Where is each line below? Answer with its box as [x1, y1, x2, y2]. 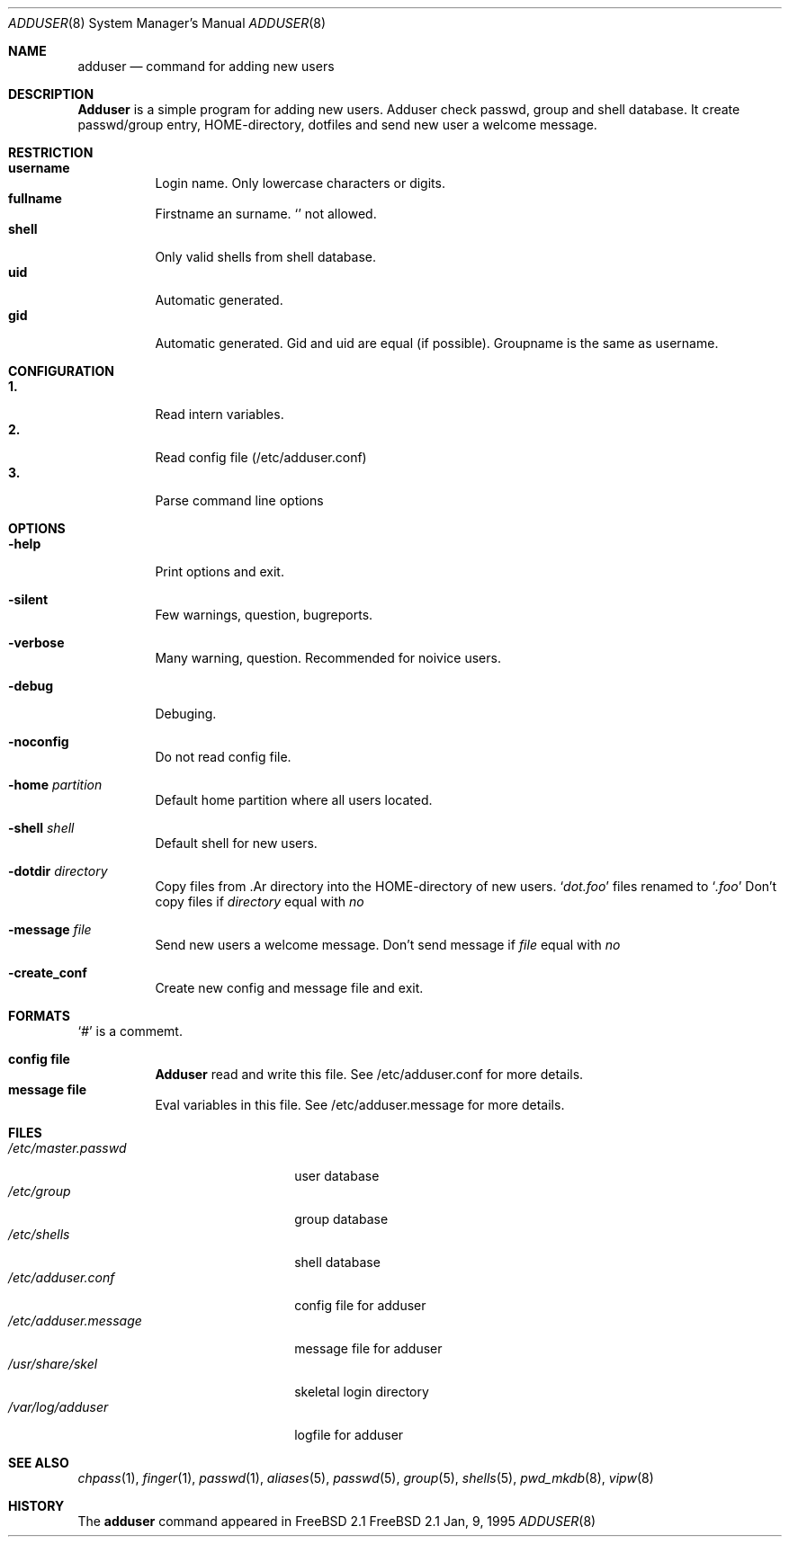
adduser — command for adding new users [77, 58, 335, 74]
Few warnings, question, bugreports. [155, 607, 373, 622]
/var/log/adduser [8, 1399, 109, 1415]
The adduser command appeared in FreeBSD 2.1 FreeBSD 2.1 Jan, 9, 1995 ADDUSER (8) [77, 1513, 596, 1529]
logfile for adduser [294, 1427, 404, 1442]
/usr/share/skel [8, 1356, 98, 1371]
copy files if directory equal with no [155, 894, 364, 909]
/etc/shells [8, 1227, 70, 1242]
